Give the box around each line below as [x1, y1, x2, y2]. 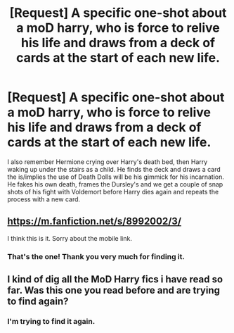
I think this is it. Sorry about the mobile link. [7, 234, 132, 242]
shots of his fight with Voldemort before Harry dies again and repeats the [7, 187, 219, 196]
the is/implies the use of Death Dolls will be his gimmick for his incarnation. [7, 172, 225, 181]
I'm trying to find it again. [7, 316, 96, 326]
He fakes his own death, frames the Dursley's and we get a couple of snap [7, 180, 223, 188]
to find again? [7, 296, 69, 308]
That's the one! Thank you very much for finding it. [7, 251, 185, 261]
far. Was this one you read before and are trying [7, 284, 220, 296]
